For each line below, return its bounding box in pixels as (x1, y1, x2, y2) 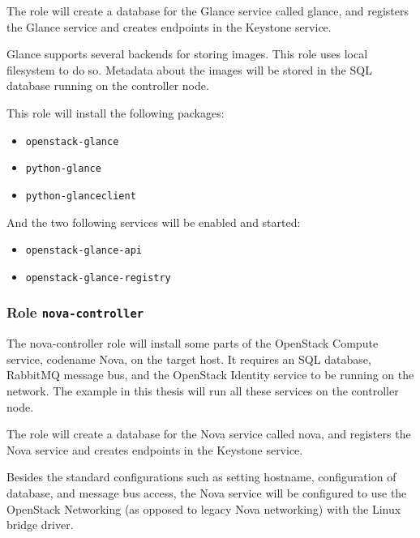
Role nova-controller (6, 302, 144, 322)
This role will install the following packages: (6, 104, 225, 121)
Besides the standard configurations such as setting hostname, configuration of (6, 468, 396, 485)
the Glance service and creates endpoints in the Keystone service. (6, 18, 332, 35)
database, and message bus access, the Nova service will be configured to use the (6, 484, 407, 501)
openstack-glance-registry (25, 271, 171, 284)
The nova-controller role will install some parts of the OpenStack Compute (6, 335, 379, 352)
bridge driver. (6, 516, 74, 533)
